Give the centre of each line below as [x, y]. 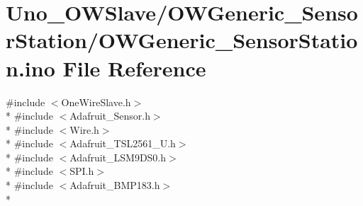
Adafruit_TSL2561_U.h [123, 143]
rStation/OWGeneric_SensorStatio [182, 40]
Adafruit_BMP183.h [115, 185]
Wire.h [84, 129]
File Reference [134, 68]
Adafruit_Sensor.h [110, 116]
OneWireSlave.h [96, 102]
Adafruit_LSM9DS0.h [118, 157]
